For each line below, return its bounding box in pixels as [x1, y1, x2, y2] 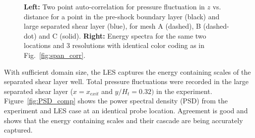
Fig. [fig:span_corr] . [24, 49, 86, 60]
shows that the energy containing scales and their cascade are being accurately [4, 115, 243, 125]
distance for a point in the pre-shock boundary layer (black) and [24, 11, 220, 21]
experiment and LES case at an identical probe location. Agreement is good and [4, 105, 248, 115]
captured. [4, 125, 33, 135]
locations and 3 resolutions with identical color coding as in [24, 40, 205, 50]
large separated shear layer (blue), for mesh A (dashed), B [24, 21, 201, 31]
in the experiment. [156, 86, 212, 96]
